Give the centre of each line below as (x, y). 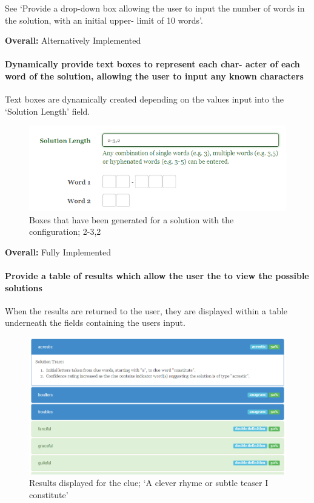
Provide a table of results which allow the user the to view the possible (157, 276)
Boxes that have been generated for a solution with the (132, 219)
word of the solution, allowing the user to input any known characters (154, 76)
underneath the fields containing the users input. (95, 322)
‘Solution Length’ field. (48, 111)
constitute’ (49, 494)
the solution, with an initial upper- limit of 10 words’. (104, 20)
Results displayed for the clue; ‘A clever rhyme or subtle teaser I (149, 483)
